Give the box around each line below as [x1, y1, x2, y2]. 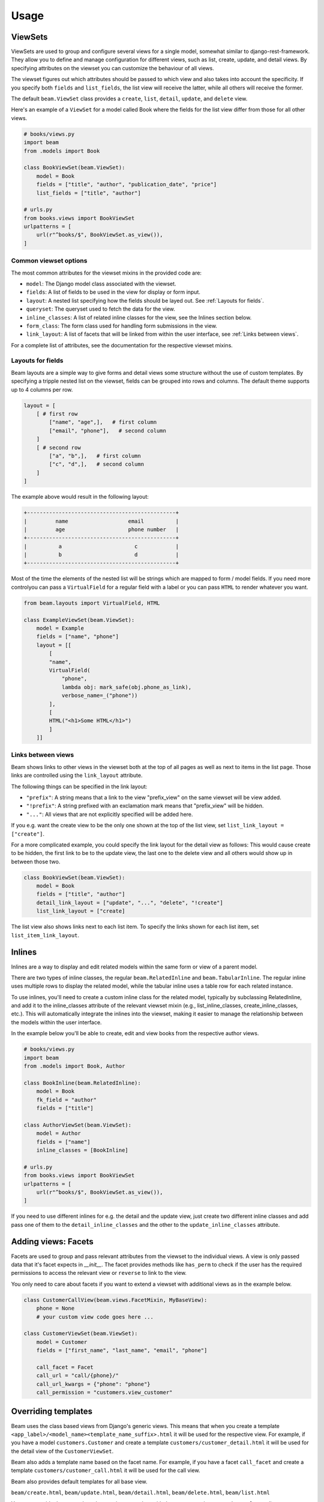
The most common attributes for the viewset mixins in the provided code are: [11, 269, 202, 276]
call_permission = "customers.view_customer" [36, 1389, 173, 1396]
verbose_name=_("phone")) [61, 692, 138, 699]
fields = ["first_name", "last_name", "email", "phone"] [36, 1347, 208, 1354]
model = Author [36, 1130, 81, 1137]
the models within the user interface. [11, 1018, 102, 1026]
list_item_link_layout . [11, 931, 80, 938]
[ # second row [36, 444, 81, 451]
